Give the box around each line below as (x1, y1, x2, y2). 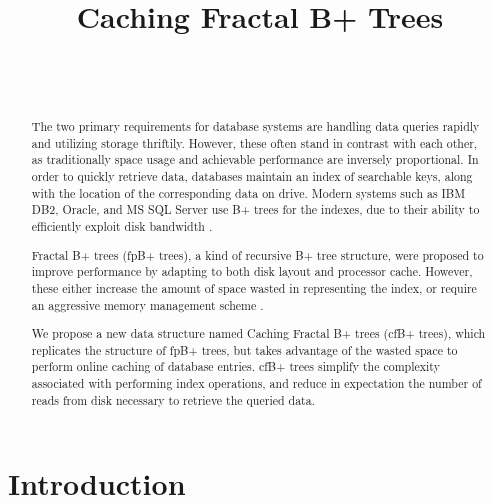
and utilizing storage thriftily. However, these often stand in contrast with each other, (31, 134, 478, 151)
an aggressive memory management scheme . (31, 296, 264, 313)
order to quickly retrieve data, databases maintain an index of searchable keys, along (31, 168, 473, 185)
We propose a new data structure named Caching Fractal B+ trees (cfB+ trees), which (31, 325, 486, 342)
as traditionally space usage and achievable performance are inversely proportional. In (31, 151, 479, 168)
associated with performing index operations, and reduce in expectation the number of (31, 375, 482, 392)
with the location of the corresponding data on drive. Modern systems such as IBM (31, 184, 466, 201)
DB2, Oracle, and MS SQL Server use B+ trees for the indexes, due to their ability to (31, 201, 480, 218)
